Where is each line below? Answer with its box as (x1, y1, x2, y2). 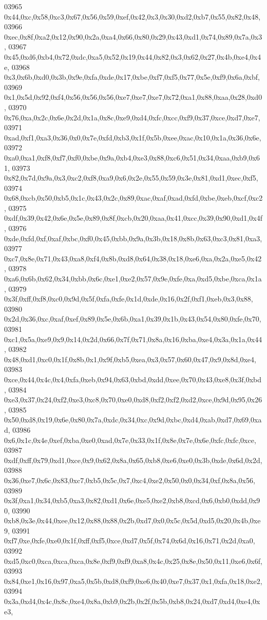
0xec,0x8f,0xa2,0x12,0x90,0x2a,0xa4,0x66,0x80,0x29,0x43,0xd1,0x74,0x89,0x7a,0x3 (4, 31, 262, 42)
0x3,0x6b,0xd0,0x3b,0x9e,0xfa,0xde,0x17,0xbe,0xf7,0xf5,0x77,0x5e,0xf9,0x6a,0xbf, (4, 72, 260, 82)
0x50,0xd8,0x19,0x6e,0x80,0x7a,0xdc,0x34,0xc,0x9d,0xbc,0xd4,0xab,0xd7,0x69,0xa (4, 414, 262, 425)
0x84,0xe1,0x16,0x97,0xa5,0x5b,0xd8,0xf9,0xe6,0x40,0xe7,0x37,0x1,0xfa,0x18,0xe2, (4, 575, 262, 586)
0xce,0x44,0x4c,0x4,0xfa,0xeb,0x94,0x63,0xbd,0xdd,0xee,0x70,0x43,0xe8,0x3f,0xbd (4, 374, 262, 384)
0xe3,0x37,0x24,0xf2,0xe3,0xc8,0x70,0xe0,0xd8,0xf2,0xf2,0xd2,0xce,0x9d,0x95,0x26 (4, 394, 262, 405)
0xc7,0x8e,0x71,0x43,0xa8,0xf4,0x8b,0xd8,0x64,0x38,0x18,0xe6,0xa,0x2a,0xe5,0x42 (4, 253, 262, 263)
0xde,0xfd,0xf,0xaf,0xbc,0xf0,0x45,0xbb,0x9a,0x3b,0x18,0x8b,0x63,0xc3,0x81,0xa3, (4, 233, 262, 243)
